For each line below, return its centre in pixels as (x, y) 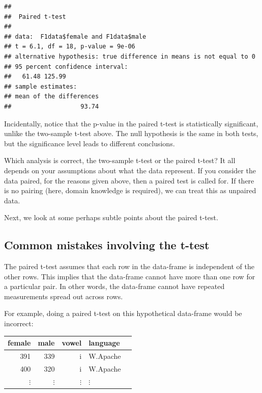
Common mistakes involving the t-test (107, 245)
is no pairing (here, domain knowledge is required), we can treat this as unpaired (130, 190)
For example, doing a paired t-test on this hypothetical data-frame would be (123, 313)
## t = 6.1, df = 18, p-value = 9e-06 (70, 47)
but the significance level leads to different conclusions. (90, 143)
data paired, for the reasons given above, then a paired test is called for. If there (129, 180)
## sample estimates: (41, 86)
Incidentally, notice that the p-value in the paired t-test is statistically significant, (131, 123)
